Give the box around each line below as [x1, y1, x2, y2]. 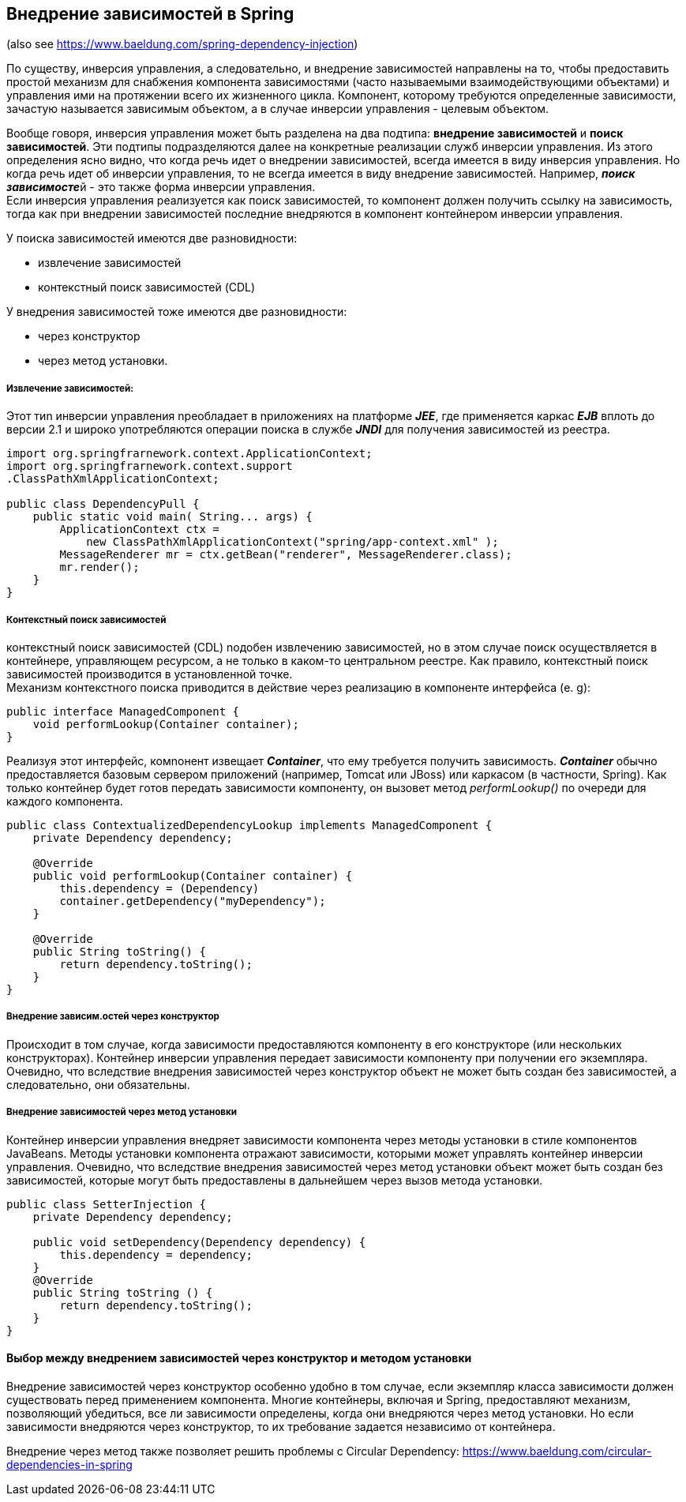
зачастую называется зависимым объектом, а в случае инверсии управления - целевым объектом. [6, 102, 549, 116]
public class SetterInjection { [6, 1197, 206, 1211]
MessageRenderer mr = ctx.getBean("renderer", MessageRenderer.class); [59, 548, 512, 561]
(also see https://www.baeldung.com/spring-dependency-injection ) [6, 37, 358, 51]
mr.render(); [59, 561, 140, 574]
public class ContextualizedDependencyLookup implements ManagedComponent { [6, 818, 493, 832]
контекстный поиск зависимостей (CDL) [38, 280, 256, 295]
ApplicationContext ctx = [59, 523, 219, 536]
